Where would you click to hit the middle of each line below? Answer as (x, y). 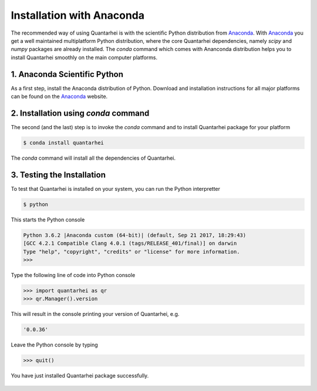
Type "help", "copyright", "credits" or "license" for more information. (131, 252)
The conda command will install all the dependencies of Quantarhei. (93, 158)
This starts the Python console (48, 220)
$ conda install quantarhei (63, 143)
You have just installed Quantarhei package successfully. (80, 376)
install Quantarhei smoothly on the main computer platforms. (84, 57)
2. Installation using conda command (80, 113)
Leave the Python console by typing (54, 345)
